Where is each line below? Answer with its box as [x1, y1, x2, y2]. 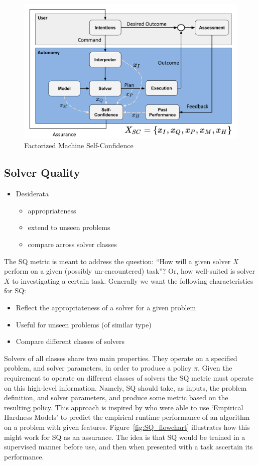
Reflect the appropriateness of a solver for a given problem [16, 302, 196, 313]
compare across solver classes [28, 239, 117, 250]
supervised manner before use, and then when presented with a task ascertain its [4, 441, 253, 452]
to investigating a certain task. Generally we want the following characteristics [12, 275, 253, 286]
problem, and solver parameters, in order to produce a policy [4, 363, 192, 373]
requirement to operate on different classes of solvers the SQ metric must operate [4, 373, 253, 383]
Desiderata [16, 188, 49, 199]
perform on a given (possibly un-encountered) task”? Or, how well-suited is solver [4, 266, 255, 276]
